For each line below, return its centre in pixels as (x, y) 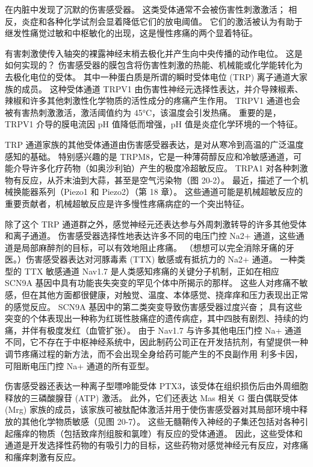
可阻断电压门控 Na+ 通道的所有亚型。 (79, 365)
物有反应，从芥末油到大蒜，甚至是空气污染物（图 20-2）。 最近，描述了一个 (152, 179)
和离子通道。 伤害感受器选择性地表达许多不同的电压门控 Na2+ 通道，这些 (150, 236)
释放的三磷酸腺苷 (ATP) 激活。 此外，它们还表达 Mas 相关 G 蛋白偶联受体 (151, 397)
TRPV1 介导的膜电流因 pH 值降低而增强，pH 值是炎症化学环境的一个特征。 (154, 124)
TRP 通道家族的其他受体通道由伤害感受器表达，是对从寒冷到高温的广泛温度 (154, 144)
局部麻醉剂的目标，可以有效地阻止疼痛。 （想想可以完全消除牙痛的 (153, 247)
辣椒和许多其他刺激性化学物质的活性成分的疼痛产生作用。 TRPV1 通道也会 (153, 100)
